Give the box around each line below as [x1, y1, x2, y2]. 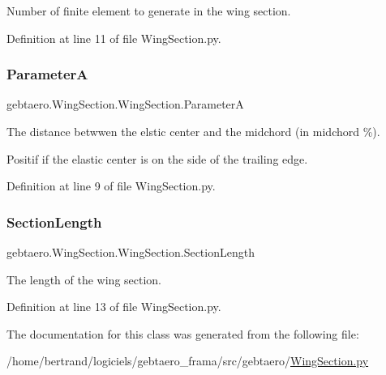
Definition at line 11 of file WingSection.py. [6, 29, 221, 46]
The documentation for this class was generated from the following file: [6, 325, 359, 342]
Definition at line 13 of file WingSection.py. [6, 298, 221, 315]
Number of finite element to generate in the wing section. [6, 2, 291, 19]
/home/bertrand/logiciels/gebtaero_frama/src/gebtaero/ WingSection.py [6, 352, 369, 369]
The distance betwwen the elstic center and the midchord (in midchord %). [6, 123, 380, 139]
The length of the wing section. [6, 271, 162, 288]
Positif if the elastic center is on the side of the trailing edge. [6, 150, 308, 167]
